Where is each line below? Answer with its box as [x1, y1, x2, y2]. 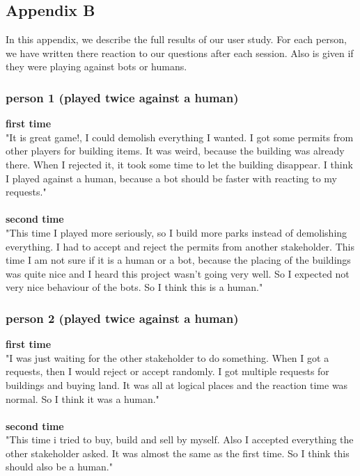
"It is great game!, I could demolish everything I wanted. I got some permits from [6, 129, 354, 144]
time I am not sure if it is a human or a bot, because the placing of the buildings [6, 253, 351, 267]
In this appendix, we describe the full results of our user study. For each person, [6, 32, 347, 47]
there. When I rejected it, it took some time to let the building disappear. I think [6, 157, 353, 171]
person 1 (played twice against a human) [6, 88, 239, 106]
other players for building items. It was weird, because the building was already [6, 143, 345, 158]
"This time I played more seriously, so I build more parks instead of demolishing [6, 225, 347, 239]
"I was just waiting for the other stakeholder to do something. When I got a [6, 350, 329, 365]
